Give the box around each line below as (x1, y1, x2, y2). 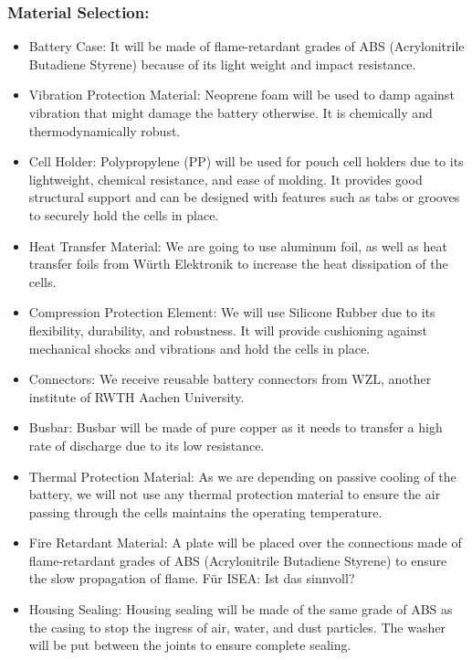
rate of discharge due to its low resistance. (28, 435, 265, 454)
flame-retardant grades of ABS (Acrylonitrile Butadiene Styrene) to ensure (28, 550, 447, 570)
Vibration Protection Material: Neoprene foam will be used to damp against (28, 85, 455, 104)
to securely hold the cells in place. (28, 205, 219, 224)
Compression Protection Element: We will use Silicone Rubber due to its (28, 303, 435, 322)
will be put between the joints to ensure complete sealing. (28, 635, 351, 655)
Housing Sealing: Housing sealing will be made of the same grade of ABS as (28, 600, 453, 619)
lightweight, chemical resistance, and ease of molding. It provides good (28, 169, 423, 188)
